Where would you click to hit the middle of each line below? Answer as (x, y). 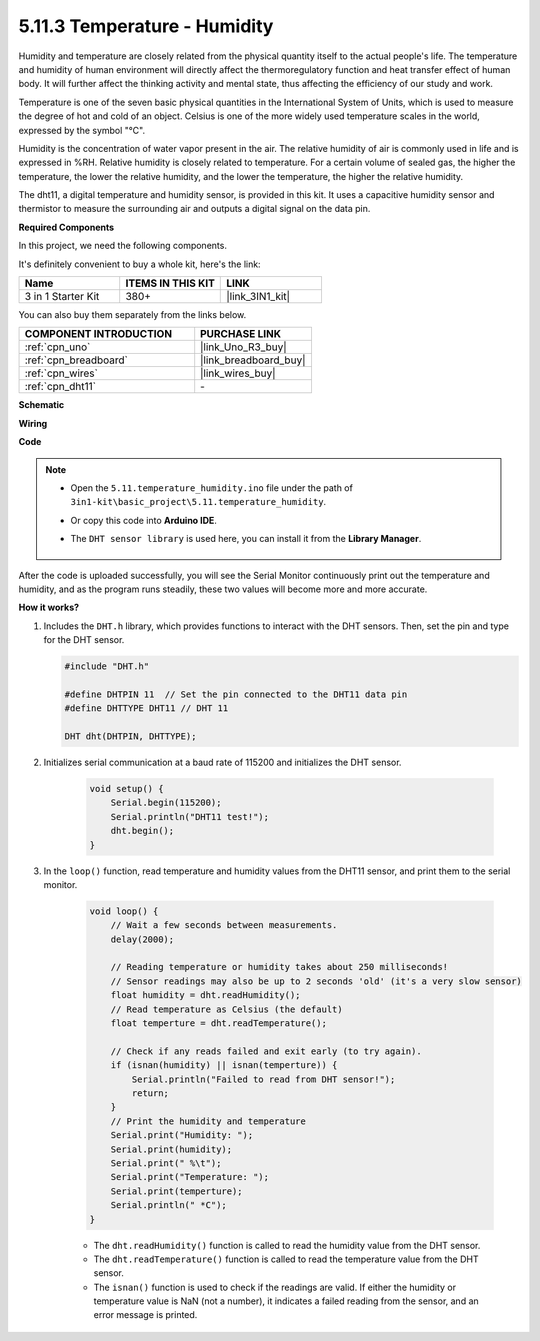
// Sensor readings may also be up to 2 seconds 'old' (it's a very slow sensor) (316, 981)
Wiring (33, 423)
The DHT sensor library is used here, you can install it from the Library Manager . (246, 539)
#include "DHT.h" (107, 666)
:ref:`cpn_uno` (57, 347)
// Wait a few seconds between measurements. (224, 925)
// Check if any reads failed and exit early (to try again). (266, 1051)
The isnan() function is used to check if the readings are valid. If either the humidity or (275, 1287)
